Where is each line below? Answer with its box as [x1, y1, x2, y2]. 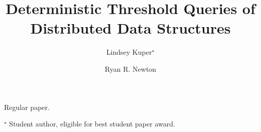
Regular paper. [4, 101, 50, 112]
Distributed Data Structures [30, 18, 231, 38]
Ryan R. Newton [104, 63, 157, 74]
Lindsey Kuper [106, 47, 152, 57]
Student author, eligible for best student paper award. [9, 118, 175, 129]
